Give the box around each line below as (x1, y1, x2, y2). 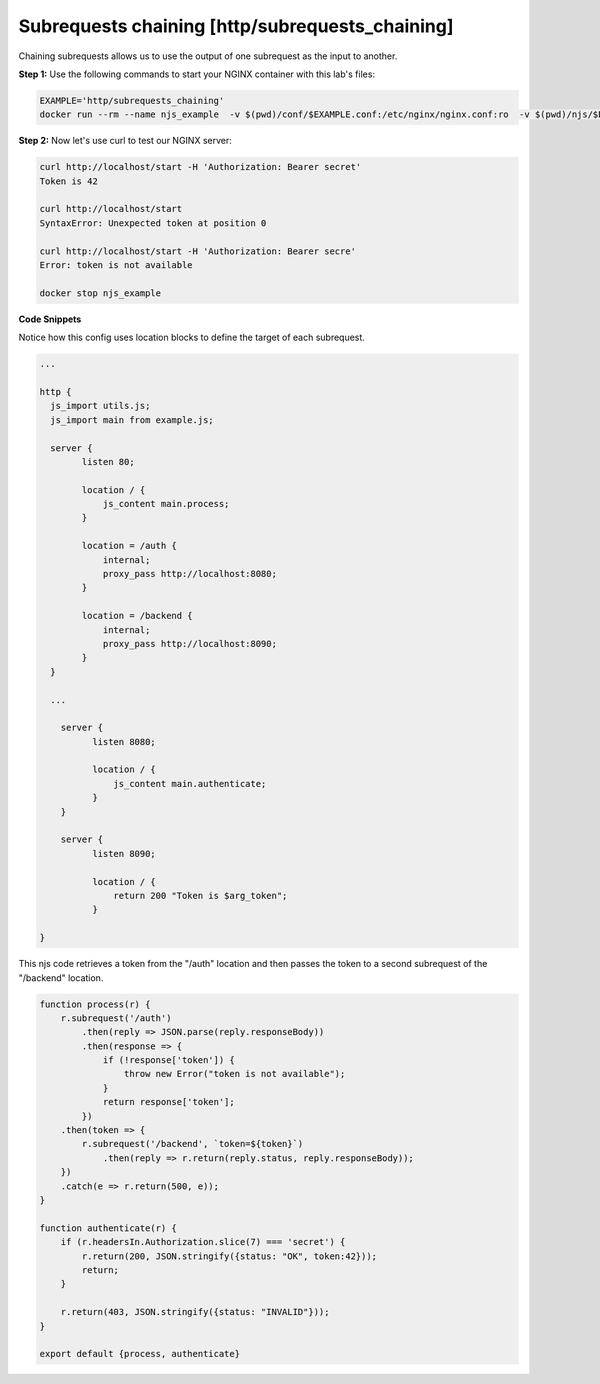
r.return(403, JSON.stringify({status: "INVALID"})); (60, 1306, 330, 1318)
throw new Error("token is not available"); (123, 1068, 346, 1080)
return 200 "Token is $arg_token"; (113, 890, 288, 901)
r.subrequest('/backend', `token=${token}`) (81, 1138, 304, 1150)
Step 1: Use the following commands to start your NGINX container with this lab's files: (18, 68, 375, 80)
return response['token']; (102, 1096, 235, 1108)
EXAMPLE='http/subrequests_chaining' (39, 95, 225, 106)
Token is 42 (39, 175, 99, 187)
